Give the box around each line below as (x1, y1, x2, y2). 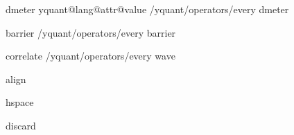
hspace (6, 95, 34, 109)
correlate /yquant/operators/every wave (6, 48, 175, 63)
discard (6, 118, 36, 132)
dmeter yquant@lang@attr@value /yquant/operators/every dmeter (6, 2, 289, 16)
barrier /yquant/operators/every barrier (6, 25, 176, 39)
